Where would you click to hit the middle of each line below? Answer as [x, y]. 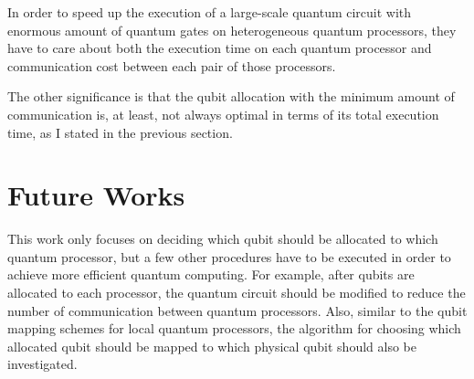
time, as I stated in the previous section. [120, 132]
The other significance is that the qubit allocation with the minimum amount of [231, 96]
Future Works [96, 195]
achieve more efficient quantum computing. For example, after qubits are [211, 274]
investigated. [42, 364]
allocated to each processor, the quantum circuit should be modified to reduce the [237, 293]
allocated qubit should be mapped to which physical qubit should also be [212, 346]
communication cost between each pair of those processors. [172, 65]
